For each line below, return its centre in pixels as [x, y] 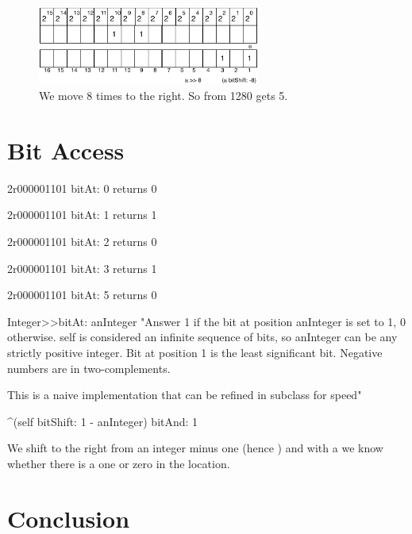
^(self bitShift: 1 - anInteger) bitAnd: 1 [103, 421]
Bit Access [66, 150]
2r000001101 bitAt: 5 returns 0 [82, 295]
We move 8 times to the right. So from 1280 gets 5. [164, 96]
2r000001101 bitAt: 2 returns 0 [82, 241]
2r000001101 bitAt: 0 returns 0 [82, 188]
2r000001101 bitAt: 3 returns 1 [82, 268]
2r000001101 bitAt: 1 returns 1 [82, 215]
